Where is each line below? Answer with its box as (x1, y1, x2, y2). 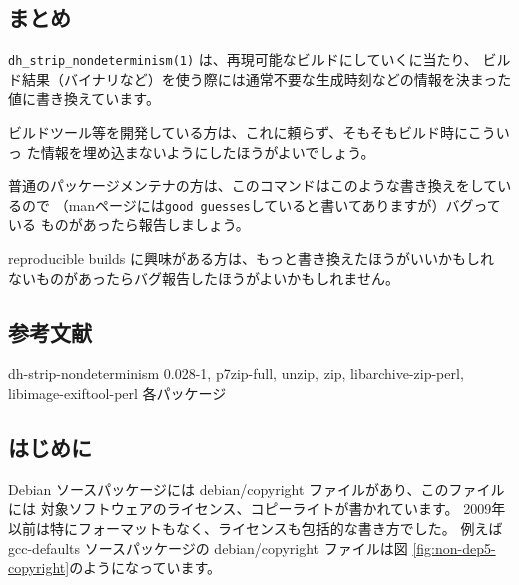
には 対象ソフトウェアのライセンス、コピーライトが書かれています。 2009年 (8, 498, 506, 519)
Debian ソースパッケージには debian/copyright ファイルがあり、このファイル (8, 478, 505, 499)
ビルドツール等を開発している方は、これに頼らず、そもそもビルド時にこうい (8, 122, 510, 143)
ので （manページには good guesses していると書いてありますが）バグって (21, 194, 501, 215)
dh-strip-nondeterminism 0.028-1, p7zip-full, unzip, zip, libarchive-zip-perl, (8, 363, 464, 384)
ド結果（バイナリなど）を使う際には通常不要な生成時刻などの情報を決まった (8, 68, 512, 89)
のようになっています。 (69, 557, 222, 578)
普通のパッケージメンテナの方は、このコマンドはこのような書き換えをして (8, 175, 498, 196)
